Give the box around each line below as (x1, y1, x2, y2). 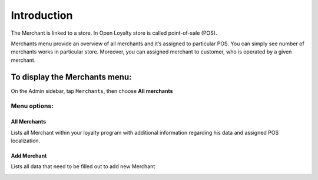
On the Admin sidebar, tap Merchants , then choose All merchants (11, 87, 173, 94)
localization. (11, 137, 41, 144)
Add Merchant (11, 152, 47, 159)
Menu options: (11, 102, 54, 110)
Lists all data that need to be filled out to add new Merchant (11, 163, 155, 170)
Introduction (11, 9, 73, 22)
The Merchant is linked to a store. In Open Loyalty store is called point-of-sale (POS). (11, 29, 217, 36)
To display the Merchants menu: (11, 72, 132, 82)
